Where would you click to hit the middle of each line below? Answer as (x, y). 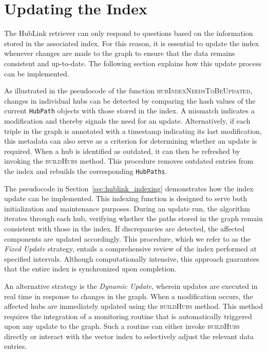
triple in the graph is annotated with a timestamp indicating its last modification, (133, 131)
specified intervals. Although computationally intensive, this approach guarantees (132, 258)
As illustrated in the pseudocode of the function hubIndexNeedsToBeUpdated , (128, 91)
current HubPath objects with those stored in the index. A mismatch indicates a (129, 111)
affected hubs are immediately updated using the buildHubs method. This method (134, 306)
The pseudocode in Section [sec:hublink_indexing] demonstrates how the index (129, 188)
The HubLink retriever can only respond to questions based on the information (129, 33)
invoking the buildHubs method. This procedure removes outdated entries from (129, 161)
